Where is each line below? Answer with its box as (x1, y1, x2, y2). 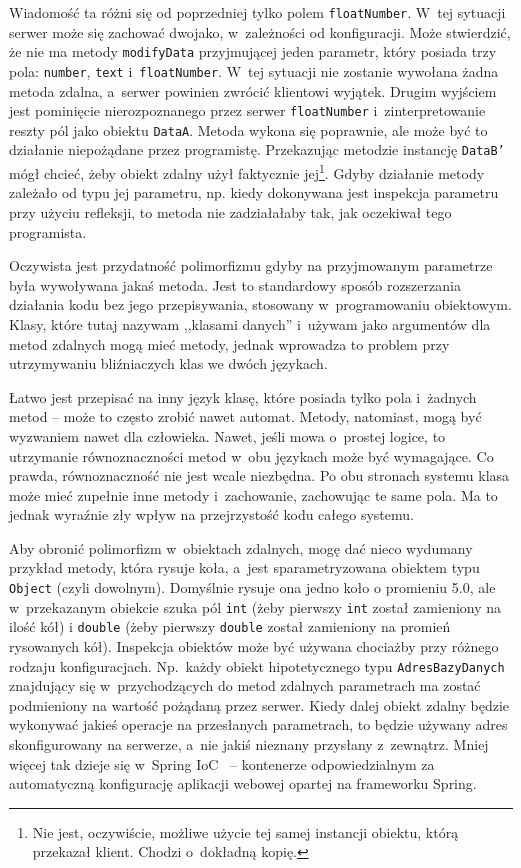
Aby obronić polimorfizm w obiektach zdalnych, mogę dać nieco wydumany (9, 537, 473, 558)
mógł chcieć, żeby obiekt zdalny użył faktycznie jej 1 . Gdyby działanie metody (9, 160, 485, 183)
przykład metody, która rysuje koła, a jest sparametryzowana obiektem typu (9, 557, 480, 578)
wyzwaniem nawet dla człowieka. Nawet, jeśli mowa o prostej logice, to (9, 425, 446, 446)
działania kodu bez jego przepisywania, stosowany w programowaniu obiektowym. (9, 294, 512, 315)
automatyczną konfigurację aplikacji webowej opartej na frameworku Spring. (9, 773, 477, 794)
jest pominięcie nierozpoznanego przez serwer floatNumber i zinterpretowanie (9, 100, 486, 121)
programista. (9, 221, 87, 242)
